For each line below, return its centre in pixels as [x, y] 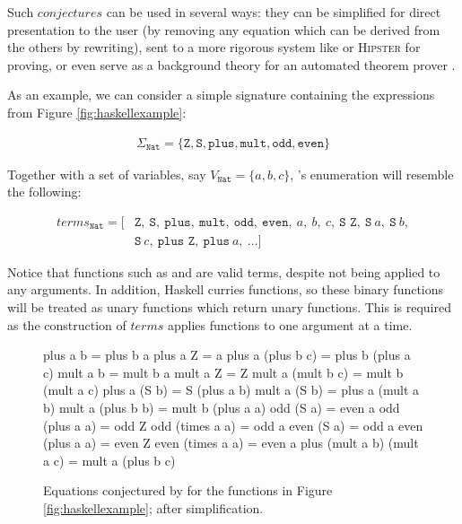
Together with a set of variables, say [107, 174]
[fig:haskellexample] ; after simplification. [153, 507]
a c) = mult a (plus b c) [109, 460]
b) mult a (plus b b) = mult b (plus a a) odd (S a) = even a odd [222, 407]
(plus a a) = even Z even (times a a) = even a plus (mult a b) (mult [231, 443]
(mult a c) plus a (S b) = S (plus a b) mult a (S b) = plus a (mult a [231, 390]
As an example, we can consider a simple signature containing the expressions [221, 95]
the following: [44, 192]
